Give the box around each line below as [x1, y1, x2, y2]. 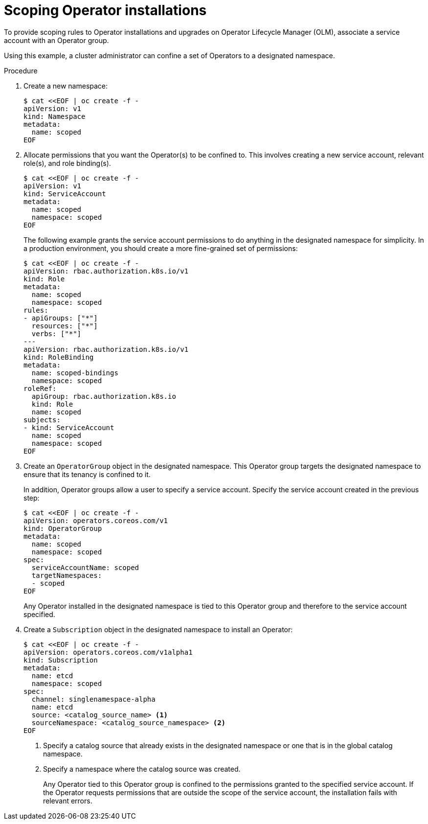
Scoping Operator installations [4, 2, 207, 19]
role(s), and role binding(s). [23, 159, 111, 167]
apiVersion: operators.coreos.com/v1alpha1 [23, 648, 193, 656]
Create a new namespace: [23, 81, 108, 90]
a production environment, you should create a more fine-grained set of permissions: [23, 244, 298, 252]
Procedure [4, 66, 38, 75]
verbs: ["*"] [31, 329, 82, 338]
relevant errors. [43, 796, 92, 805]
